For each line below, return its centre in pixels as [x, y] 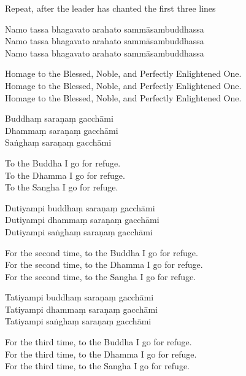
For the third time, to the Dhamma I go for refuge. [101, 354]
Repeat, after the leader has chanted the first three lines [110, 8]
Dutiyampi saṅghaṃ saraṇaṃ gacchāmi [79, 231]
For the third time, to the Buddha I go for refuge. [98, 342]
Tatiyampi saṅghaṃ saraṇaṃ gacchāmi [78, 321]
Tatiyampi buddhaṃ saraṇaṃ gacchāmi [79, 297]
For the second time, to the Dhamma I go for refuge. [104, 264]
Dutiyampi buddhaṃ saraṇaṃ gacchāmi [80, 207]
